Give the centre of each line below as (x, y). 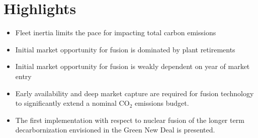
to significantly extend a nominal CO (72, 103)
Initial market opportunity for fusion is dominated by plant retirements (125, 49)
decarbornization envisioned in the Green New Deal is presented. (115, 130)
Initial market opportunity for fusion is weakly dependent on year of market (133, 66)
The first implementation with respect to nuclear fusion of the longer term (130, 120)
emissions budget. (162, 103)
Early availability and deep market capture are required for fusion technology (135, 93)
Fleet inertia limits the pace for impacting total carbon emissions (116, 32)
